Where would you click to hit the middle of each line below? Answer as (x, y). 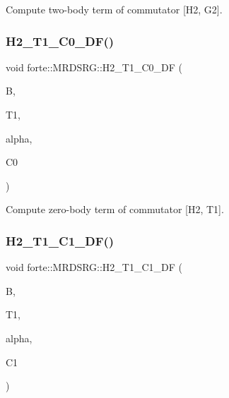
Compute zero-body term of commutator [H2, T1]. (115, 209)
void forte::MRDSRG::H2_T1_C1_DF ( (94, 267)
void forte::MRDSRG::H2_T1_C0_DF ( (94, 67)
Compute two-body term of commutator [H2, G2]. (114, 9)
